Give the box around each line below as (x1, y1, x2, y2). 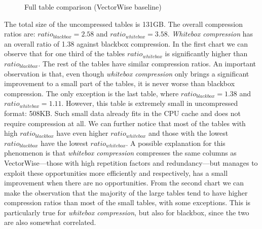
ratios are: (4, 28, 35, 39)
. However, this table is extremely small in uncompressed (61, 98, 238, 108)
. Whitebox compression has (167, 28, 253, 39)
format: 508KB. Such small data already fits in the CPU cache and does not (4, 107, 241, 118)
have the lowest (41, 137, 88, 148)
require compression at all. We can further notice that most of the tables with (4, 118, 246, 128)
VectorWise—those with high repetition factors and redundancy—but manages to (4, 157, 258, 168)
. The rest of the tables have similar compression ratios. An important (38, 58, 256, 68)
